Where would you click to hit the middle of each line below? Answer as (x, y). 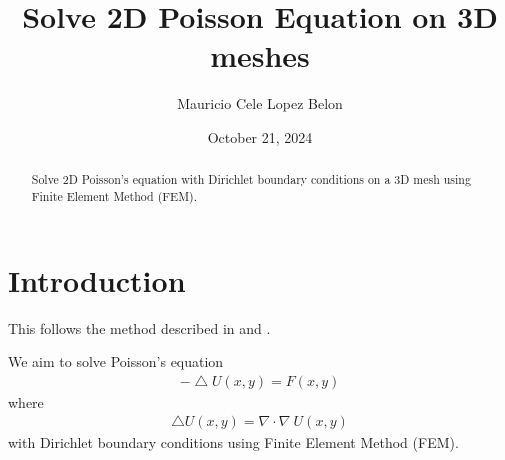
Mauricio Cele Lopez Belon (260, 103)
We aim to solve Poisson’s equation (116, 361)
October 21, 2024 (260, 136)
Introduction (97, 279)
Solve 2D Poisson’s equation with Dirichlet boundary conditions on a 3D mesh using (251, 179)
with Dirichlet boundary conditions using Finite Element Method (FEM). (233, 442)
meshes (260, 55)
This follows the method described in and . (139, 327)
